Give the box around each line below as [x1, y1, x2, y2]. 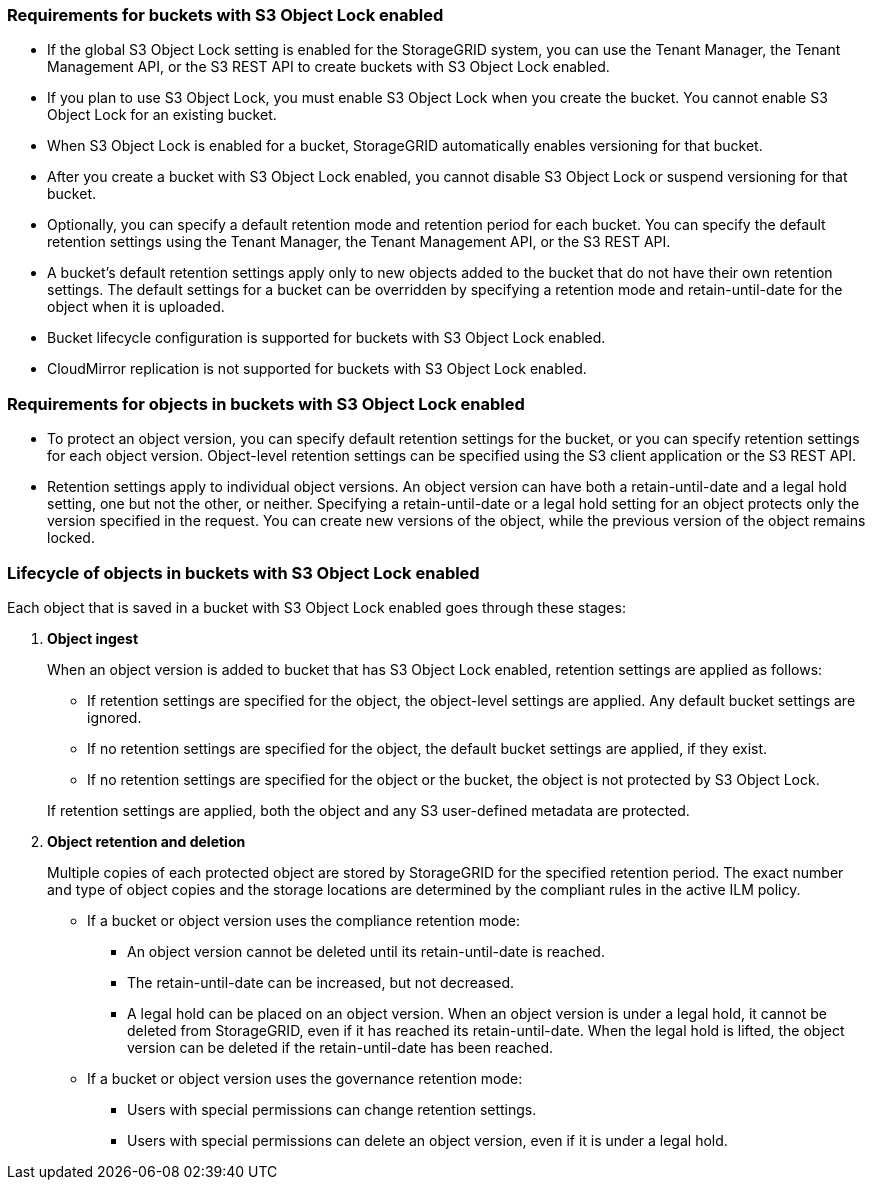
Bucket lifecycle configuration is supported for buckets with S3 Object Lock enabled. [47, 329, 606, 347]
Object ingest [47, 629, 139, 647]
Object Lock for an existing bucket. [47, 106, 277, 124]
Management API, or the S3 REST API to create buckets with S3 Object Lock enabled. [47, 58, 610, 76]
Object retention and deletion [47, 832, 246, 850]
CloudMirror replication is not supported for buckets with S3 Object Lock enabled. [47, 360, 587, 378]
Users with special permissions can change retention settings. [127, 1100, 537, 1118]
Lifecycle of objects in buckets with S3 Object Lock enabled [7, 562, 480, 583]
